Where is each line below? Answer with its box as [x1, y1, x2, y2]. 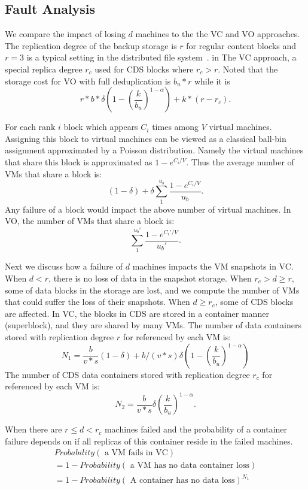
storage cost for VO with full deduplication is [5, 74, 171, 87]
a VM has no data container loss [130, 461, 250, 470]
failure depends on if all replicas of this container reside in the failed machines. [5, 434, 293, 447]
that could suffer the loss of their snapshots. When [5, 295, 190, 308]
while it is [194, 74, 230, 87]
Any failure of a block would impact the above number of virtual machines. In [5, 202, 291, 215]
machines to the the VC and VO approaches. [135, 28, 300, 40]
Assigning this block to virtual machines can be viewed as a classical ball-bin [5, 132, 286, 144]
